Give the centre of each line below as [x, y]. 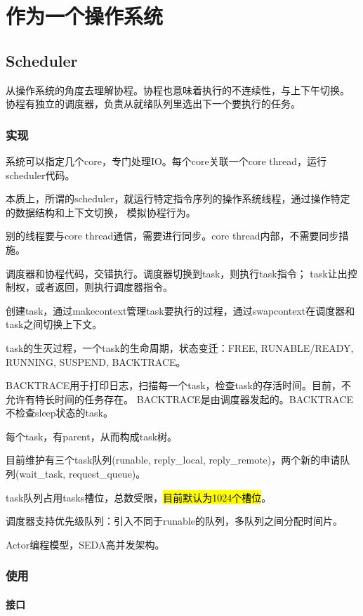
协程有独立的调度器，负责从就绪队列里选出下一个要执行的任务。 [153, 104]
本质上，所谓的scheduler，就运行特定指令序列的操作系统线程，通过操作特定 [178, 198]
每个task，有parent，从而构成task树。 [92, 436]
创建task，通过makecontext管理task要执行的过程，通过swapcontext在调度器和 [180, 310]
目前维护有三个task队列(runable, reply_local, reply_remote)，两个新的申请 [173, 460]
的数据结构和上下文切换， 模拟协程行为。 [101, 212]
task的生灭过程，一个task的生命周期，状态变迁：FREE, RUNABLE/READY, [180, 347]
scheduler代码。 [40, 175]
